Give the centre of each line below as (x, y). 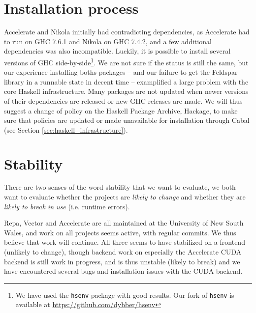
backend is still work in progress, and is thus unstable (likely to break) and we (122, 261)
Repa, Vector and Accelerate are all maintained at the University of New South (124, 223)
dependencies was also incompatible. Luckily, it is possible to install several (117, 51)
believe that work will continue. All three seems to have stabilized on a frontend (125, 242)
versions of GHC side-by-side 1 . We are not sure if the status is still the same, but (126, 61)
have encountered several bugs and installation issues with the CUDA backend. (123, 271)
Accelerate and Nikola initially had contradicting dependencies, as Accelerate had (127, 32)
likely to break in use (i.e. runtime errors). (67, 206)
